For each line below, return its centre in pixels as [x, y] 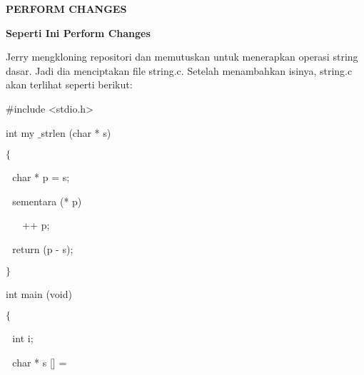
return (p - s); [43, 248]
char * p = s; [41, 177]
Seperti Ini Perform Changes [78, 32]
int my [20, 132]
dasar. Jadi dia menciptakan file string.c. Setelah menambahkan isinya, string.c [179, 70]
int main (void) [39, 293]
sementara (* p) [47, 201]
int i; [23, 338]
